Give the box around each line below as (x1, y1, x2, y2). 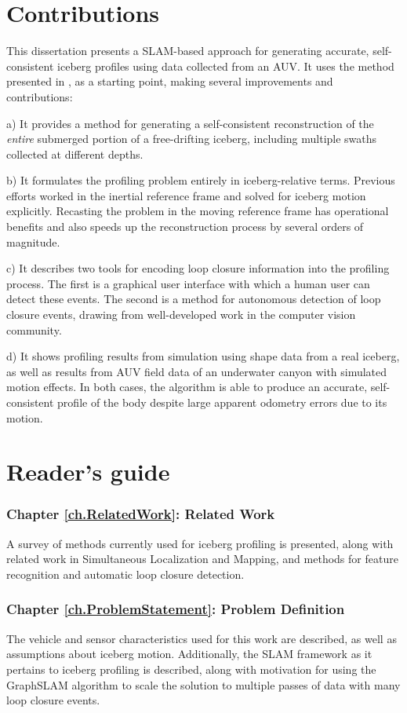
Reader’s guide (6, 455, 170, 488)
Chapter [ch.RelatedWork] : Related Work (6, 504, 275, 524)
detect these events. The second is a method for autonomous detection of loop (6, 291, 381, 307)
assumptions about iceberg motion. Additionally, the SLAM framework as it (6, 645, 372, 662)
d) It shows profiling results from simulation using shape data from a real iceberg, (6, 348, 400, 364)
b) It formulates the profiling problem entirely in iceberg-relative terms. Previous (6, 172, 395, 188)
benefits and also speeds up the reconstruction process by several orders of (6, 218, 364, 235)
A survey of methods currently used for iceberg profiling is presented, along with (6, 535, 394, 551)
